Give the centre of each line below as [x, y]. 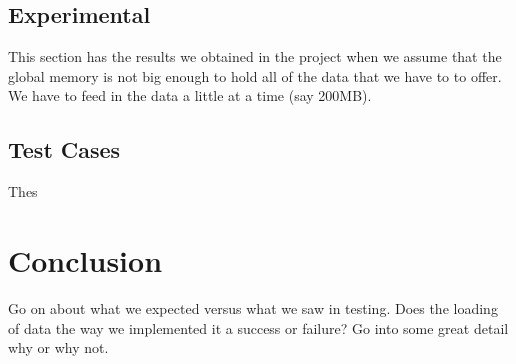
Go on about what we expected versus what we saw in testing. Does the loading [253, 307]
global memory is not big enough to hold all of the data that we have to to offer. [255, 75]
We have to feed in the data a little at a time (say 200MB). [190, 95]
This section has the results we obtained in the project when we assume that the [255, 56]
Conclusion [85, 259]
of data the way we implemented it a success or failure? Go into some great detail [258, 327]
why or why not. [58, 347]
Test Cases [64, 149]
